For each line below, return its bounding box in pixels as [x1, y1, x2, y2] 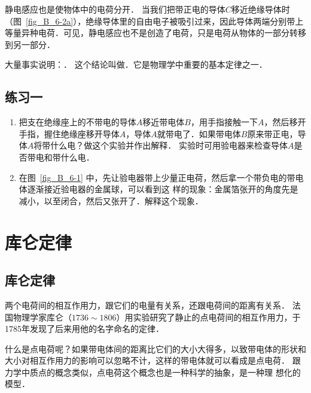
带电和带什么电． [27, 150, 94, 163]
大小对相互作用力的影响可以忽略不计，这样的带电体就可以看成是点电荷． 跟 [5, 354, 301, 367]
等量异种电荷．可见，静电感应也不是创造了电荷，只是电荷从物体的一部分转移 [5, 26, 306, 39]
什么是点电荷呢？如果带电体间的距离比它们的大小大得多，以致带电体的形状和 [5, 342, 306, 355]
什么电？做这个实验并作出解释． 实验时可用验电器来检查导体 [50, 139, 288, 152]
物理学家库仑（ [13, 310, 72, 323]
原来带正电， [247, 127, 298, 140]
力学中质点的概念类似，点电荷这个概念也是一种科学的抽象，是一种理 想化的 [5, 365, 301, 378]
